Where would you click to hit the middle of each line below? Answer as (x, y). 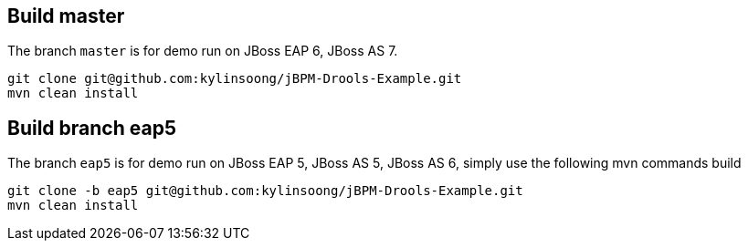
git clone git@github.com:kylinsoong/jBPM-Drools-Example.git (235, 79)
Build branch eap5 (92, 128)
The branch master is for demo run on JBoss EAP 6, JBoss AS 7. (203, 51)
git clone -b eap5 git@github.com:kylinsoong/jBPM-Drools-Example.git (265, 191)
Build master (66, 16)
